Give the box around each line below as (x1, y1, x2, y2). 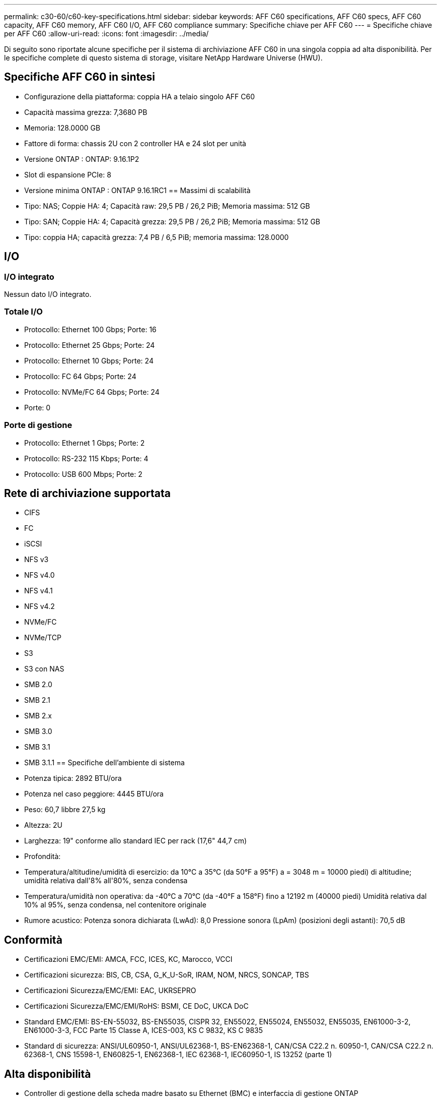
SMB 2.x (24, 711, 52, 720)
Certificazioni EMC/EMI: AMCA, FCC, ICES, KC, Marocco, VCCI (24, 955, 233, 964)
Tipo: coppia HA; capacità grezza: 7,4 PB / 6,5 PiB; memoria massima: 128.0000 (24, 232, 289, 241)
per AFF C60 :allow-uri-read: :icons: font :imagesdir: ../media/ (4, 29, 209, 38)
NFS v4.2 (24, 602, 55, 611)
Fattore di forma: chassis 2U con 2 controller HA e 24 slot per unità (24, 139, 246, 148)
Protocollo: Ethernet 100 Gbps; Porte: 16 (24, 325, 157, 334)
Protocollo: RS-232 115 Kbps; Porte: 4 (24, 454, 149, 463)
